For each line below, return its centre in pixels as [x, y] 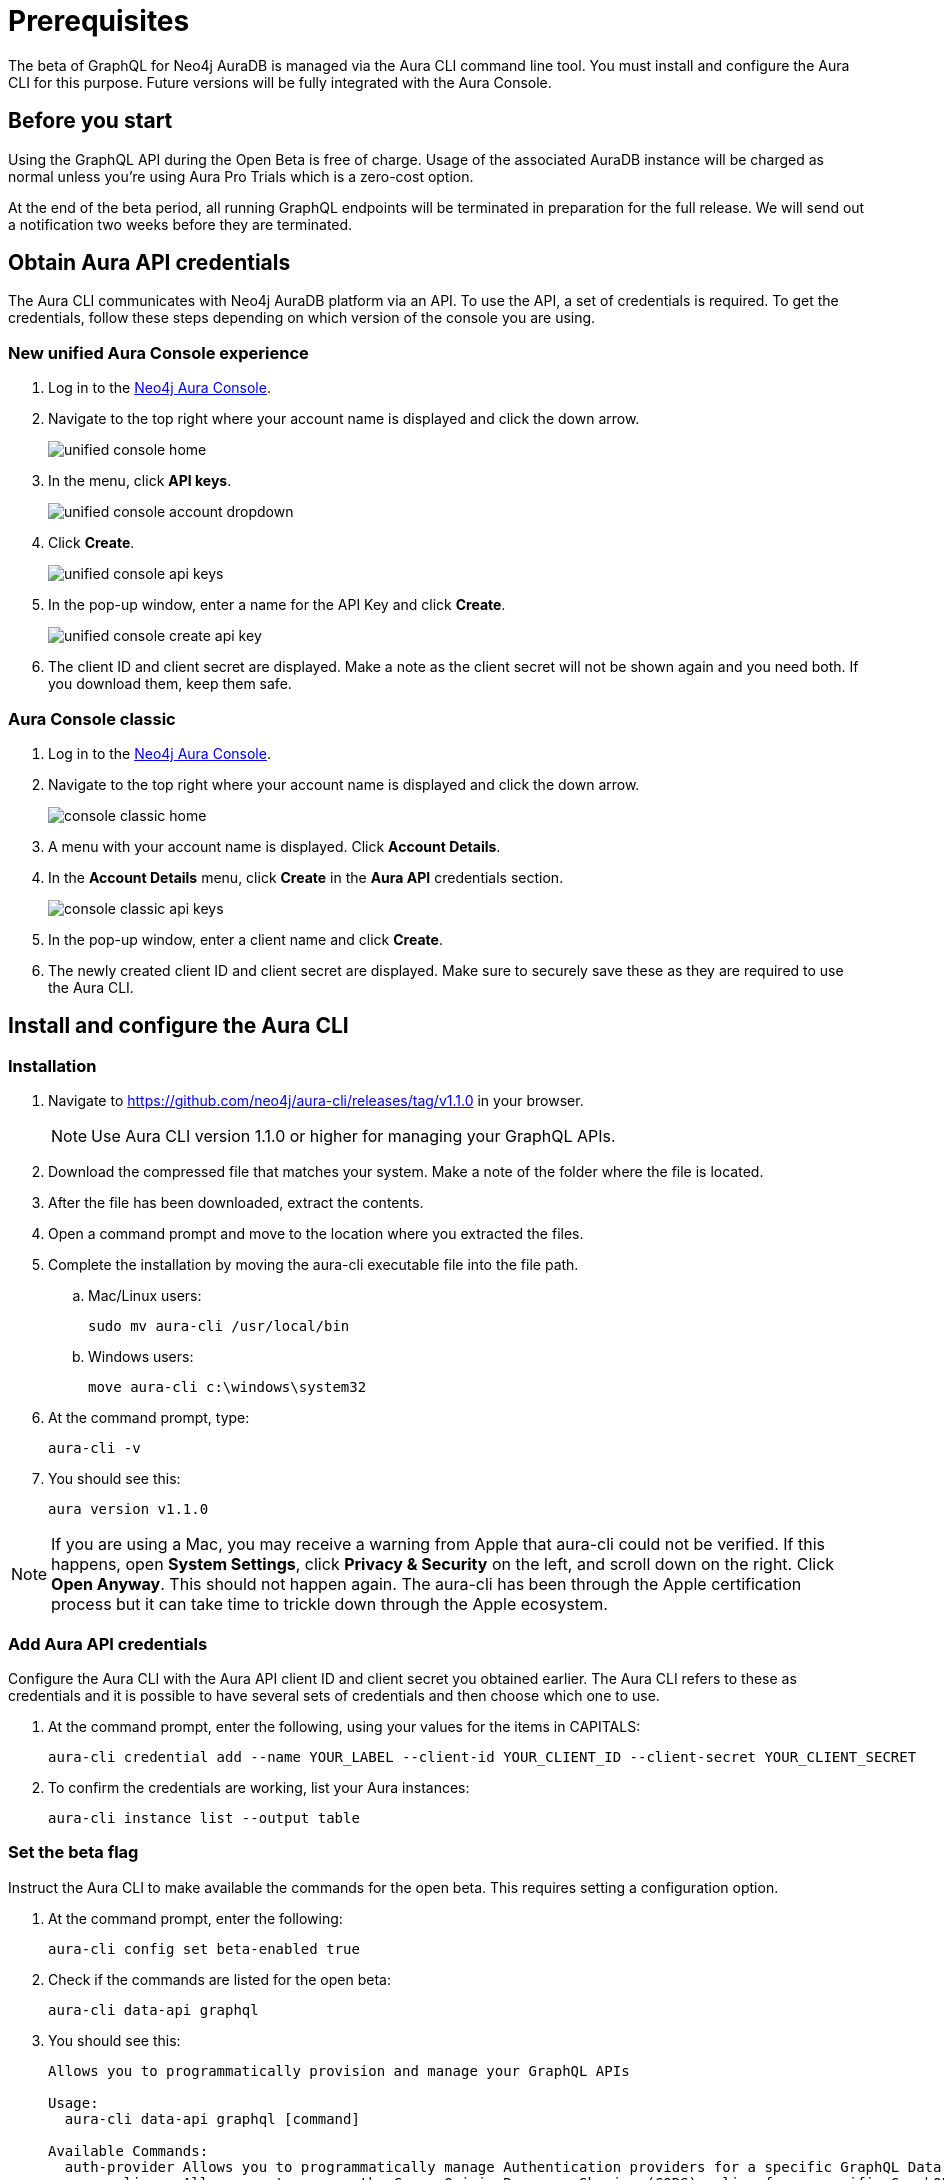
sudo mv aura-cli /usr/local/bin [219, 1326]
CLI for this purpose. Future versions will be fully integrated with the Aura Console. [280, 82]
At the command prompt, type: [149, 1418]
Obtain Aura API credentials [149, 263]
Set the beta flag [73, 1852]
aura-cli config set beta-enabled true [204, 1948]
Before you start [90, 121]
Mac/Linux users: [145, 1296]
